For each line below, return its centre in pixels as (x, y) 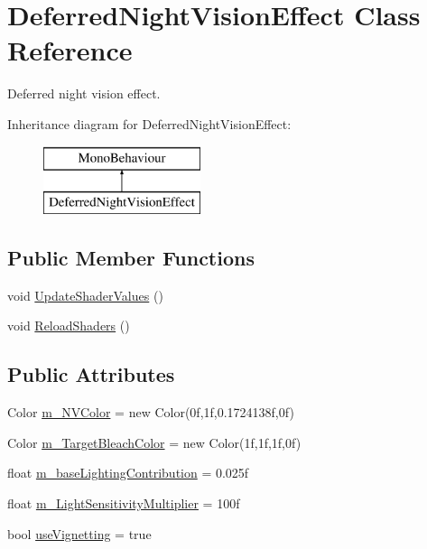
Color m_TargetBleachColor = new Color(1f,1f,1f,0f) (154, 442)
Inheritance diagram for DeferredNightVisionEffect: (149, 123)
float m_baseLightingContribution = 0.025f (128, 473)
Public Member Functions (131, 258)
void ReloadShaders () (69, 326)
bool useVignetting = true (79, 533)
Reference (70, 50)
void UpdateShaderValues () (85, 295)
